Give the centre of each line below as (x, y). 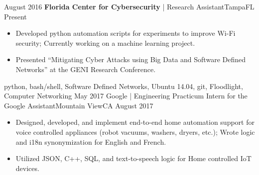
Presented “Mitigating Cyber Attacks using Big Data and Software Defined (130, 59)
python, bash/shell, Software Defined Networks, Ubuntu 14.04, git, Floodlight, (124, 86)
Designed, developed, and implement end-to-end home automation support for (135, 122)
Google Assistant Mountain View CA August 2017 (79, 105)
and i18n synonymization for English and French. (91, 141)
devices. (27, 168)
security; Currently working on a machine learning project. (105, 43)
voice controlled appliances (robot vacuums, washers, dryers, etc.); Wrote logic (135, 131)
